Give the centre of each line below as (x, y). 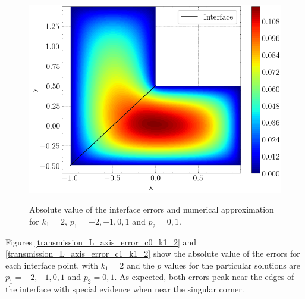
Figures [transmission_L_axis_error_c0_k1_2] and (101, 242)
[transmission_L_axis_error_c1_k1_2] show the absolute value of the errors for (153, 253)
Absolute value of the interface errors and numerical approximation (152, 209)
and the (140, 265)
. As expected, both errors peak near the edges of (204, 277)
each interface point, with (52, 265)
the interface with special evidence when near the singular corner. (125, 289)
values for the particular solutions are (232, 265)
